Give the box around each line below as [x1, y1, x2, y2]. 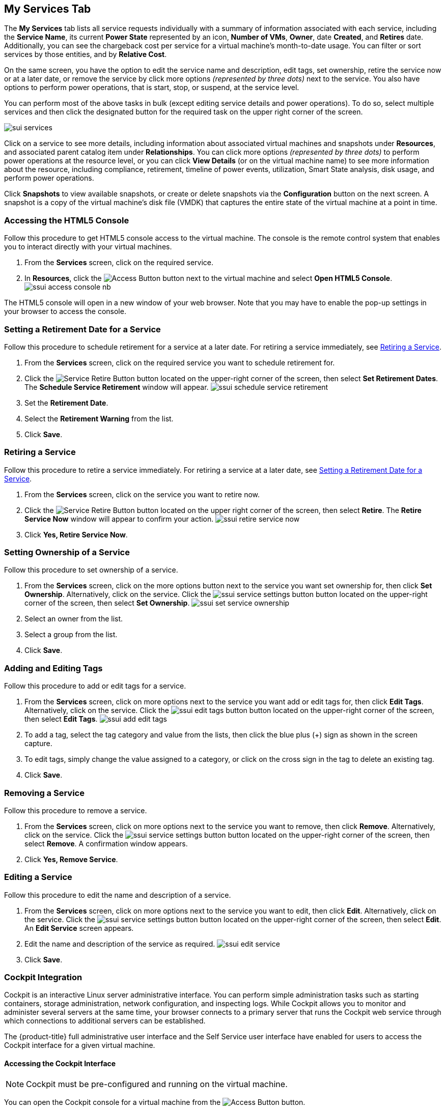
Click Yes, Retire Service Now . [24, 530, 128, 539]
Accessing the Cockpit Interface [4, 1059, 116, 1068]
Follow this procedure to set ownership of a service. [4, 565, 178, 575]
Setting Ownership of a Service [4, 547, 130, 558]
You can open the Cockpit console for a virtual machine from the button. [4, 1097, 305, 1106]
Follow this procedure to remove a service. [4, 806, 147, 815]
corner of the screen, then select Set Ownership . [24, 599, 190, 608]
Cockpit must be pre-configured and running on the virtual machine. [26, 1078, 288, 1089]
